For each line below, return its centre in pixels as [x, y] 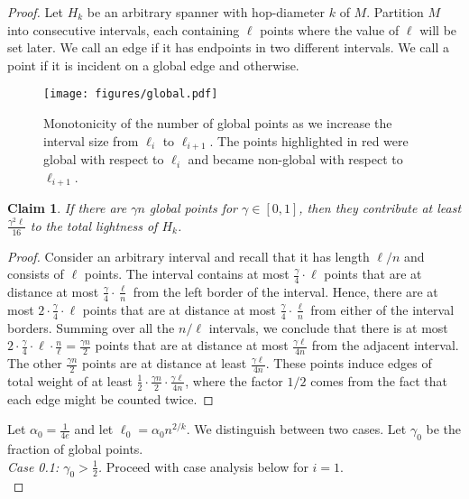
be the [443, 429]
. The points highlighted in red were [309, 140]
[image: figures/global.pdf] [131, 94]
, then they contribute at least [380, 208]
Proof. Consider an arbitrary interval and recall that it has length [189, 256]
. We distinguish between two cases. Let [296, 429]
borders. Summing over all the [91, 327]
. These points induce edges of [349, 363]
